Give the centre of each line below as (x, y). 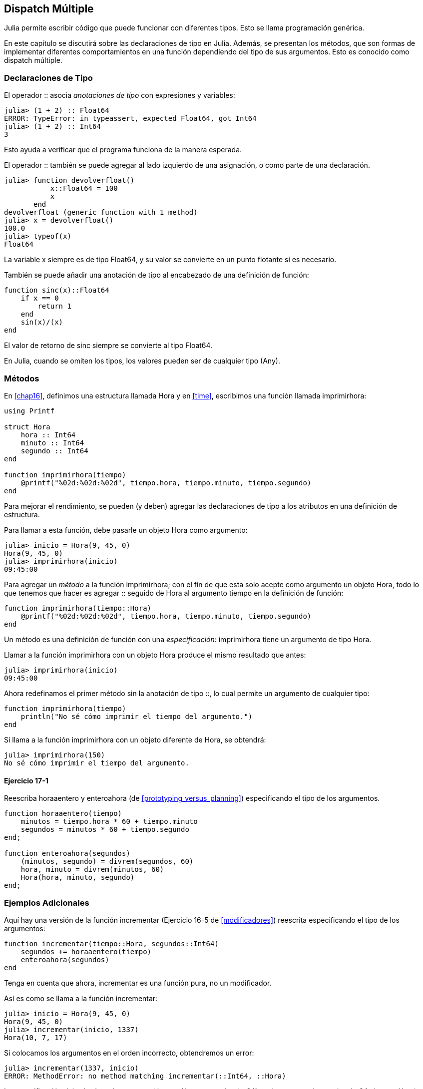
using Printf (29, 411)
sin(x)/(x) (42, 322)
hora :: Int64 (48, 435)
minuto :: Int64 (52, 443)
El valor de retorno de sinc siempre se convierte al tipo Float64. (108, 346)
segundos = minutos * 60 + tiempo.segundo (105, 830)
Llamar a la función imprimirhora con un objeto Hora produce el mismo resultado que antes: (155, 655)
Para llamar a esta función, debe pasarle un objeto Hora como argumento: (126, 530)
